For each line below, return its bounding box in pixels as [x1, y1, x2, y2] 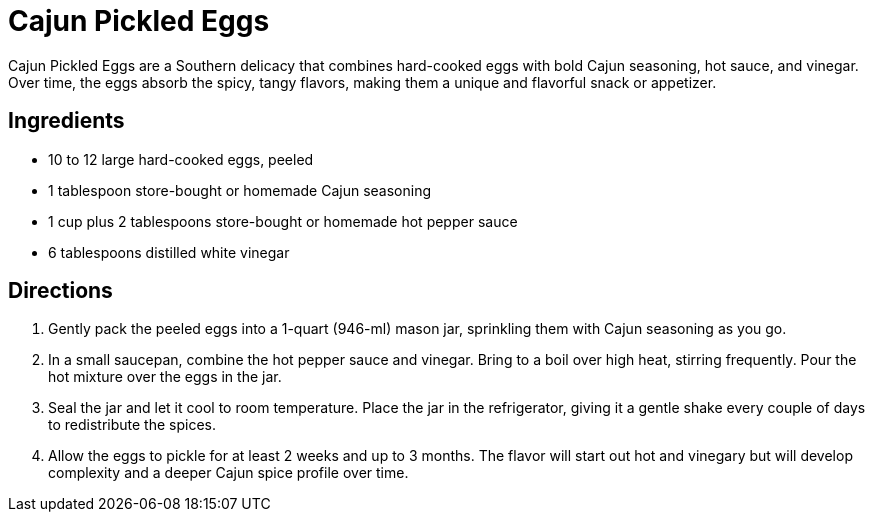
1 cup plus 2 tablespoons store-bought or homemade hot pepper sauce [48, 212, 518, 230]
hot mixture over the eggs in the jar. [48, 368, 282, 386]
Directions [8, 278, 113, 304]
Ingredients [8, 108, 125, 134]
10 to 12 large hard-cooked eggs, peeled [48, 150, 314, 168]
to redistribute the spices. [48, 416, 216, 434]
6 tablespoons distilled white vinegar [48, 243, 290, 261]
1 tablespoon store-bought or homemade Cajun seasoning [48, 181, 432, 199]
